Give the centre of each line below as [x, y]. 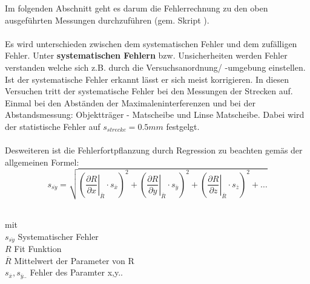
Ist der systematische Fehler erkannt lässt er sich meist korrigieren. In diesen [147, 79]
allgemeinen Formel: [42, 162]
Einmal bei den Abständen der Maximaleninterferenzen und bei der [130, 102]
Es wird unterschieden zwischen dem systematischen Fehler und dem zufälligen [151, 43]
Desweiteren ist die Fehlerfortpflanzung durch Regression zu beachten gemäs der [154, 150]
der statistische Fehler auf [53, 126]
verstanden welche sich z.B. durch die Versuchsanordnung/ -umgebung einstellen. [155, 67]
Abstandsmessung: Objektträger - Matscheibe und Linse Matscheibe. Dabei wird [155, 115]
